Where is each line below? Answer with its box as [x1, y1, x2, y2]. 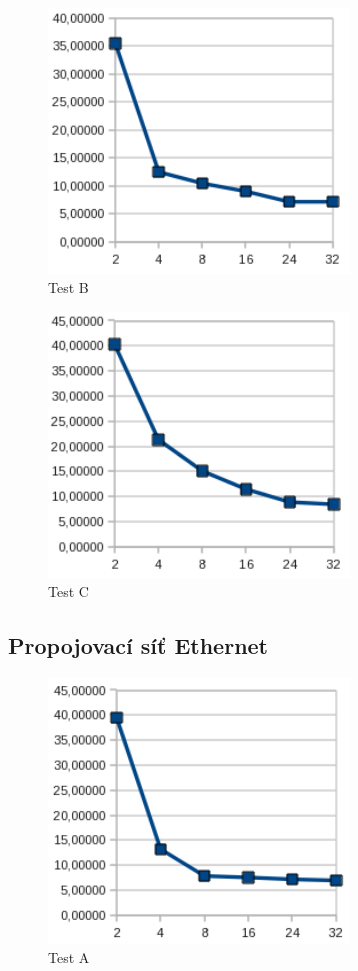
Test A [48, 947, 90, 968]
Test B [48, 277, 89, 298]
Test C [48, 581, 89, 602]
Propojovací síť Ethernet [8, 630, 268, 661]
